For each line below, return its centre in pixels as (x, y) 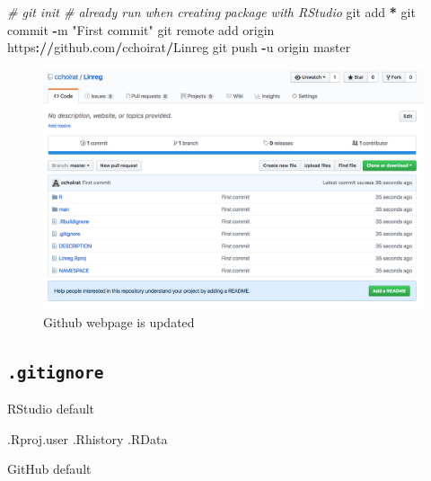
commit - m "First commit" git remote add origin (141, 29)
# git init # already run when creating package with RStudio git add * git (211, 12)
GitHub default (49, 469)
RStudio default (51, 409)
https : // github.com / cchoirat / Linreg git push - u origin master (179, 47)
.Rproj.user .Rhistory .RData (88, 438)
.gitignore (56, 372)
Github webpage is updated (119, 321)
